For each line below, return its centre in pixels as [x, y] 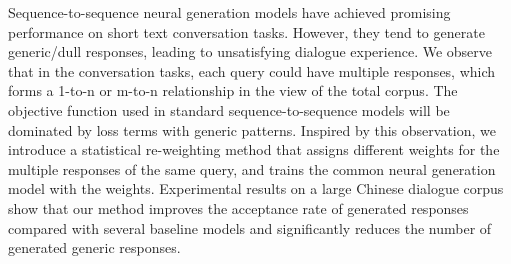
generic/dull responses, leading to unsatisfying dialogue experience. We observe [250, 51]
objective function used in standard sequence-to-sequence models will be [229, 109]
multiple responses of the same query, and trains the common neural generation [252, 168]
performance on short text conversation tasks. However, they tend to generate [246, 31]
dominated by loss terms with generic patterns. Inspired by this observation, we [252, 129]
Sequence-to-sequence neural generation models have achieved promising [229, 12]
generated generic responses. [94, 247]
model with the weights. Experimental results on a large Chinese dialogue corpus [256, 188]
